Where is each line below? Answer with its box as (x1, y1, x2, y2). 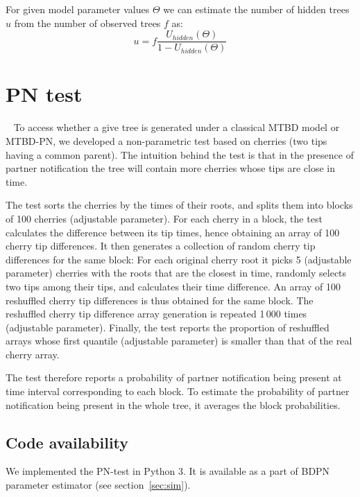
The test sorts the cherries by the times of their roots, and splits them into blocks (6, 198, 353, 212)
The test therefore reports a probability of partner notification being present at (6, 370, 342, 385)
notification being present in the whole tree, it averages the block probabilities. (6, 397, 341, 412)
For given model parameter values (6, 2, 150, 16)
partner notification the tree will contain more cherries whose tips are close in (6, 161, 335, 175)
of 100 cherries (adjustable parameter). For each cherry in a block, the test (6, 211, 323, 225)
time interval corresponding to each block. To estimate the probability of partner (6, 384, 350, 399)
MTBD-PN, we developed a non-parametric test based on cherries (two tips (6, 133, 327, 148)
